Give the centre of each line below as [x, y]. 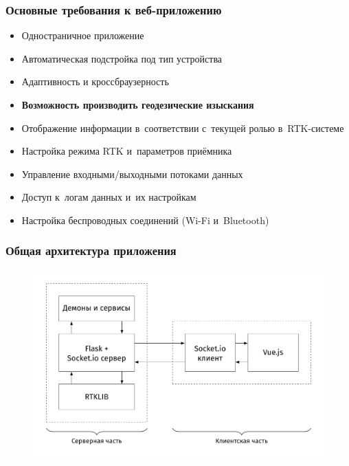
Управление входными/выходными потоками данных [132, 174]
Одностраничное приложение [83, 35]
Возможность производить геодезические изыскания [138, 104]
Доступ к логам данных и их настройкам [109, 197]
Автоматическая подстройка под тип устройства [122, 58]
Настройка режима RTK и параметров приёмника [127, 151]
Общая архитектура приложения [91, 251]
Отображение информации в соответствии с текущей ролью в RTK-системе [183, 127]
